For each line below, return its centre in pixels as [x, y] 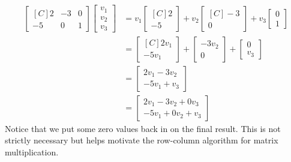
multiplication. [32, 151]
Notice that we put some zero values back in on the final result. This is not [143, 128]
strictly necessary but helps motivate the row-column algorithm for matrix [142, 140]
